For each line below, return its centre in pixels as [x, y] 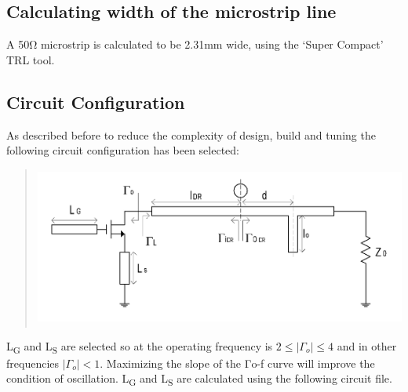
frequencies [33, 363]
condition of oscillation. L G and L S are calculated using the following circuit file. [199, 379]
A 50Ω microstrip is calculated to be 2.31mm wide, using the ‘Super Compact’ [195, 44]
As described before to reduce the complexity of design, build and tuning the [191, 134]
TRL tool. [31, 59]
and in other [367, 345]
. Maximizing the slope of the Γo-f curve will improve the [237, 363]
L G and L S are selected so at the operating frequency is [140, 347]
